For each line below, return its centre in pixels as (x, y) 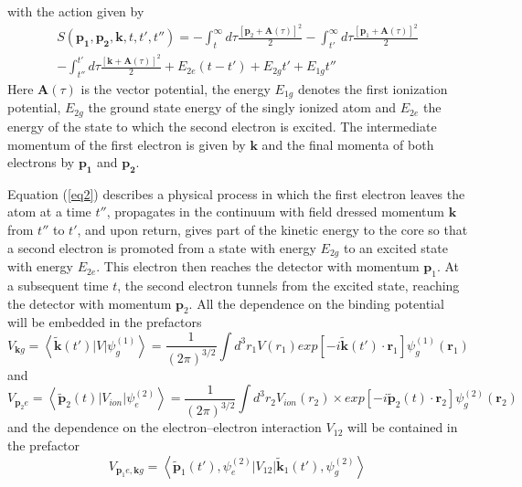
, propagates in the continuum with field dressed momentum (276, 212)
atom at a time (49, 212)
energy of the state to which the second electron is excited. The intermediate (222, 126)
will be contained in (402, 427)
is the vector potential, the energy (176, 89)
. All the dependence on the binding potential (316, 303)
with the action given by (76, 11)
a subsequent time (58, 285)
